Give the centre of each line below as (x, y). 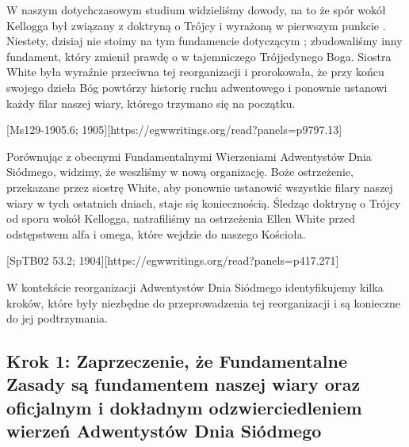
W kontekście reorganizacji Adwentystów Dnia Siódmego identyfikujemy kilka (195, 287)
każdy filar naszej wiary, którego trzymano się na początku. (151, 103)
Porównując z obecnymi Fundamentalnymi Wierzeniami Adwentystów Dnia (189, 156)
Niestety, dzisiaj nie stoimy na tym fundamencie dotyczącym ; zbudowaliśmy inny (204, 41)
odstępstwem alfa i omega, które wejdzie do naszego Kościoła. (156, 233)
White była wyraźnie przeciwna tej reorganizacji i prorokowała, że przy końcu (195, 72)
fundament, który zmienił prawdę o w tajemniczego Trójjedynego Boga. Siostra (199, 56)
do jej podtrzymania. (57, 318)
